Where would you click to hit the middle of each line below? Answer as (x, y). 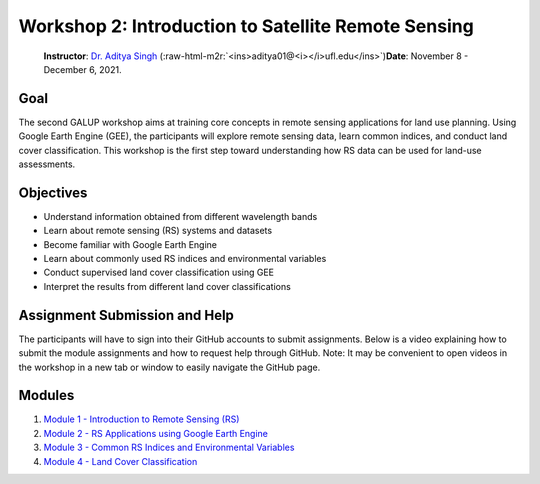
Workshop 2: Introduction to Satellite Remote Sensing (246, 26)
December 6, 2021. (82, 69)
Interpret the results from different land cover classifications (167, 286)
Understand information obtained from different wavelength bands (180, 216)
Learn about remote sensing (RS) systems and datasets (158, 231)
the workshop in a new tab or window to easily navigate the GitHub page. (169, 367)
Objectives (53, 192)
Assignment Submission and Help (126, 315)
